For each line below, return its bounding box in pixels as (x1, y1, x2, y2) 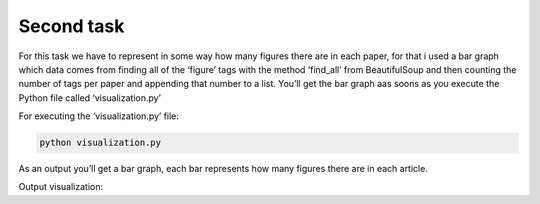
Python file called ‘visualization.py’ (18, 91, 162, 104)
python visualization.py (39, 137, 162, 149)
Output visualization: (18, 181, 104, 193)
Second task (18, 15, 125, 37)
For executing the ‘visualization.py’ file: (18, 110, 180, 122)
